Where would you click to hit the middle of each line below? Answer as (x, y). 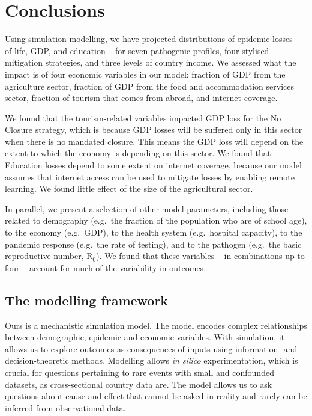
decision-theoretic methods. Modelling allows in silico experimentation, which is (151, 360)
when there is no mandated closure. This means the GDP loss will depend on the (154, 141)
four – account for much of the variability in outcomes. (106, 267)
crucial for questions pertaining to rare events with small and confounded (139, 372)
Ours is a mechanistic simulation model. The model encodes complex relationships (156, 325)
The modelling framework (87, 300)
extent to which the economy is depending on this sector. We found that (138, 153)
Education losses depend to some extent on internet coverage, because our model (153, 165)
